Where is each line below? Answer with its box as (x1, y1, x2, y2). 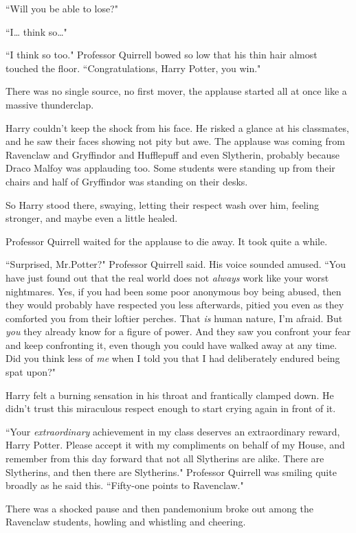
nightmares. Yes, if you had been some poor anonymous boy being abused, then (5, 284, 342, 298)
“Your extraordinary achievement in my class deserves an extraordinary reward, (5, 424, 340, 438)
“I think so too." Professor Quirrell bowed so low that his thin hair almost (5, 47, 318, 62)
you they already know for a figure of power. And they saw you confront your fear (5, 324, 351, 339)
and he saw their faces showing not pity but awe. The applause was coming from (5, 134, 345, 148)
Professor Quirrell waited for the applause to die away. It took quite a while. (5, 234, 328, 248)
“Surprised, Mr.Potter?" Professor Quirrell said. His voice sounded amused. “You (5, 257, 346, 271)
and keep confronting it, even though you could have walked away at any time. (5, 337, 337, 352)
